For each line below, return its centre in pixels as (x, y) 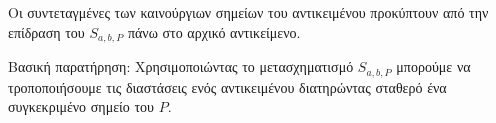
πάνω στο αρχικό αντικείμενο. (214, 31)
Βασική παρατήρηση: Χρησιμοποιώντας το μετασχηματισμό (181, 66)
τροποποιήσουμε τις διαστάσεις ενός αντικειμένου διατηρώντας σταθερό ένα (227, 86)
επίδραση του (46, 31)
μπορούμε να (433, 66)
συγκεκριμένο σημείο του (81, 106)
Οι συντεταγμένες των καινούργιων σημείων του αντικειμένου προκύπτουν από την (248, 12)
